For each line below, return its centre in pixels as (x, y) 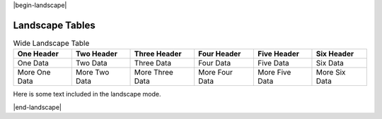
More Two (92, 73)
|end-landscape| (37, 107)
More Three (154, 73)
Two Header (97, 54)
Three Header (158, 54)
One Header (38, 54)
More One (34, 73)
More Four (216, 73)
